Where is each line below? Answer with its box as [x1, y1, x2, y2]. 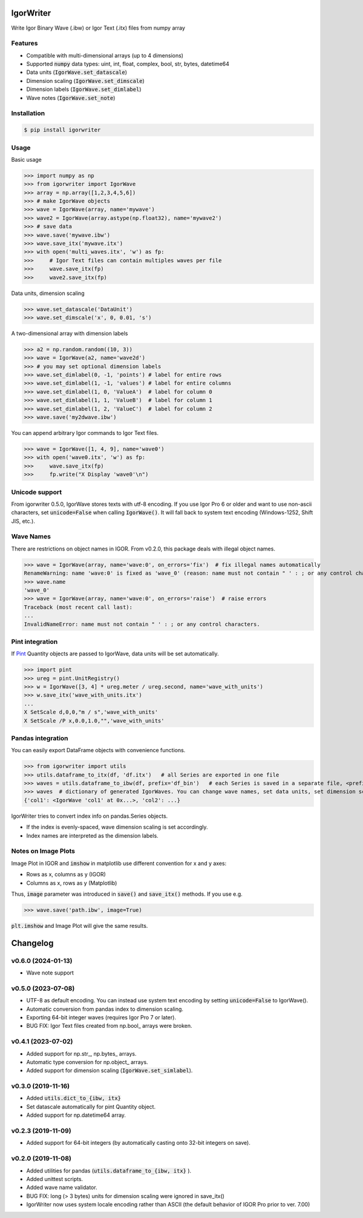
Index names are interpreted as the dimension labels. [26, 832, 159, 839]
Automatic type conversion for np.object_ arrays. [26, 1058, 148, 1065]
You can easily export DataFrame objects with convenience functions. [11, 747, 186, 754]
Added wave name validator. [26, 1184, 97, 1191]
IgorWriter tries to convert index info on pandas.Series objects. [11, 812, 168, 819]
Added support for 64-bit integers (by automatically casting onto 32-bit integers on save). [26, 1139, 250, 1147]
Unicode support [11, 488, 62, 496]
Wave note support [26, 969, 74, 976]
